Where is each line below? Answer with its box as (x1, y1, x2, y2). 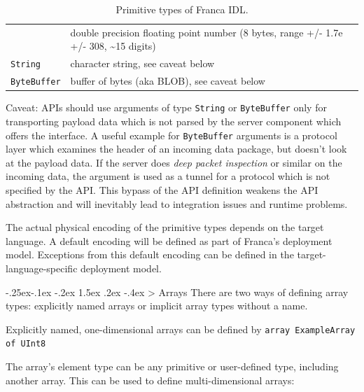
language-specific (6, 261, 78, 275)
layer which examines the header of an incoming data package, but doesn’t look (6, 141, 347, 156)
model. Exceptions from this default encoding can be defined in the (6, 247, 294, 262)
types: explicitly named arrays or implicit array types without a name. (6, 298, 308, 313)
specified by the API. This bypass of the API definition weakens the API (6, 183, 318, 197)
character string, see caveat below (70, 56, 215, 71)
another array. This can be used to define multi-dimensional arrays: (6, 372, 295, 387)
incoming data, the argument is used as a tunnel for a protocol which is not (6, 169, 330, 183)
